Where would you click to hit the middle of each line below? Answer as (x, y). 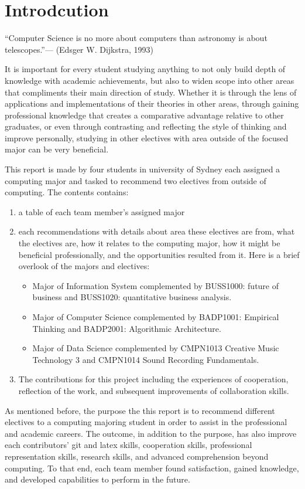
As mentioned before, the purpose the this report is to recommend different (140, 410)
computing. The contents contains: (67, 192)
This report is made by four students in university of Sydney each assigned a (143, 169)
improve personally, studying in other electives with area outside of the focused (147, 137)
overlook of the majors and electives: (84, 266)
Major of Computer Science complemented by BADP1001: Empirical (156, 317)
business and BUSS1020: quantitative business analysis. (132, 297)
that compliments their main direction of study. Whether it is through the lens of (151, 92)
